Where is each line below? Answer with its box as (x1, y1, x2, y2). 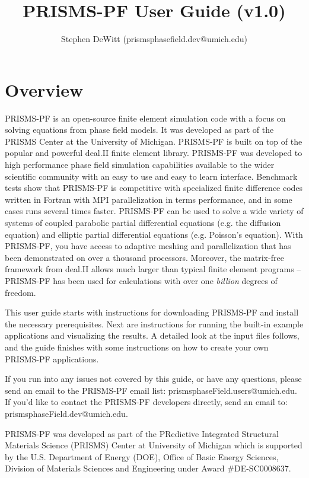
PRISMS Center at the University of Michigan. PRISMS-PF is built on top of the (5, 135, 302, 147)
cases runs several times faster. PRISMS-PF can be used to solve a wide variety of (5, 205, 304, 217)
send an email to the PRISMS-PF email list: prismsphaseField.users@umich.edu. (5, 384, 297, 396)
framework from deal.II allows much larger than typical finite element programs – (5, 263, 301, 275)
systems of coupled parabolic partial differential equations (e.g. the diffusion (5, 216, 281, 228)
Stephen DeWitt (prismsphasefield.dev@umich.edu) (61, 33, 247, 45)
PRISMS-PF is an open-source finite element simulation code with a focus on (5, 111, 286, 124)
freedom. (5, 286, 36, 298)
